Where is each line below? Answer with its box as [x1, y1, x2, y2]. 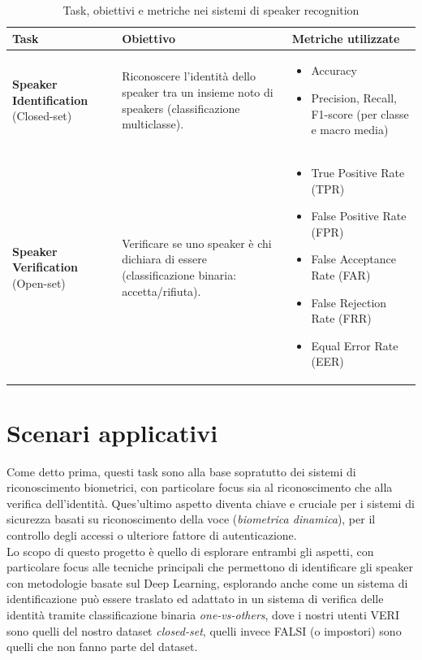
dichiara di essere [122, 250, 207, 267]
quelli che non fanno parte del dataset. [6, 638, 198, 655]
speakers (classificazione [122, 99, 240, 116]
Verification [12, 258, 78, 276]
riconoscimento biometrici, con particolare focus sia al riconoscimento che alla [6, 479, 393, 496]
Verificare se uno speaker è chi [122, 234, 272, 251]
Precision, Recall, [311, 89, 397, 106]
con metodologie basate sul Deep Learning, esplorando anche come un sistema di [6, 574, 408, 591]
